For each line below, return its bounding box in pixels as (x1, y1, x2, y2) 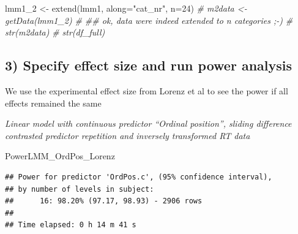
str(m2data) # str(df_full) (5, 26, 105, 39)
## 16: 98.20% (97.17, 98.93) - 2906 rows (5, 197, 203, 206)
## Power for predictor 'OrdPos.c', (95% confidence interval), (5, 172, 272, 181)
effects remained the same (5, 96, 102, 109)
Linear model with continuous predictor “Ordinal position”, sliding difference (5, 117, 292, 130)
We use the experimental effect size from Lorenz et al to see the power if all (5, 84, 288, 97)
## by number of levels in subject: (5, 184, 154, 194)
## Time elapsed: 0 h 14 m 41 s (5, 221, 136, 230)
